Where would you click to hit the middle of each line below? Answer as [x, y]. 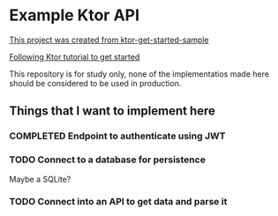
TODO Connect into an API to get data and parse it [118, 202]
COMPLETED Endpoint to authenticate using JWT [117, 136]
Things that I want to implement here [113, 111]
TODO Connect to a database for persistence [107, 160]
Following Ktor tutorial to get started [75, 56]
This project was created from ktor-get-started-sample [109, 40]
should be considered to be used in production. [95, 83]
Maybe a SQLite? [40, 179]
